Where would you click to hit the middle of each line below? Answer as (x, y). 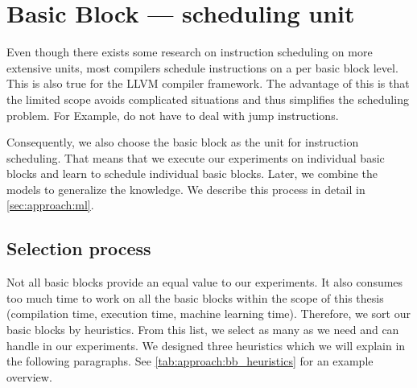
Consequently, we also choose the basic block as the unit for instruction (183, 142)
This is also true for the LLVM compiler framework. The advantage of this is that (208, 83)
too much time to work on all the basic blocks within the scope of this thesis (195, 297)
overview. (29, 376)
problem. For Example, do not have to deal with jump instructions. (173, 115)
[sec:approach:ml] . (50, 205)
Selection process (79, 248)
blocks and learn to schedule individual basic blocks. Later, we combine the (192, 173)
